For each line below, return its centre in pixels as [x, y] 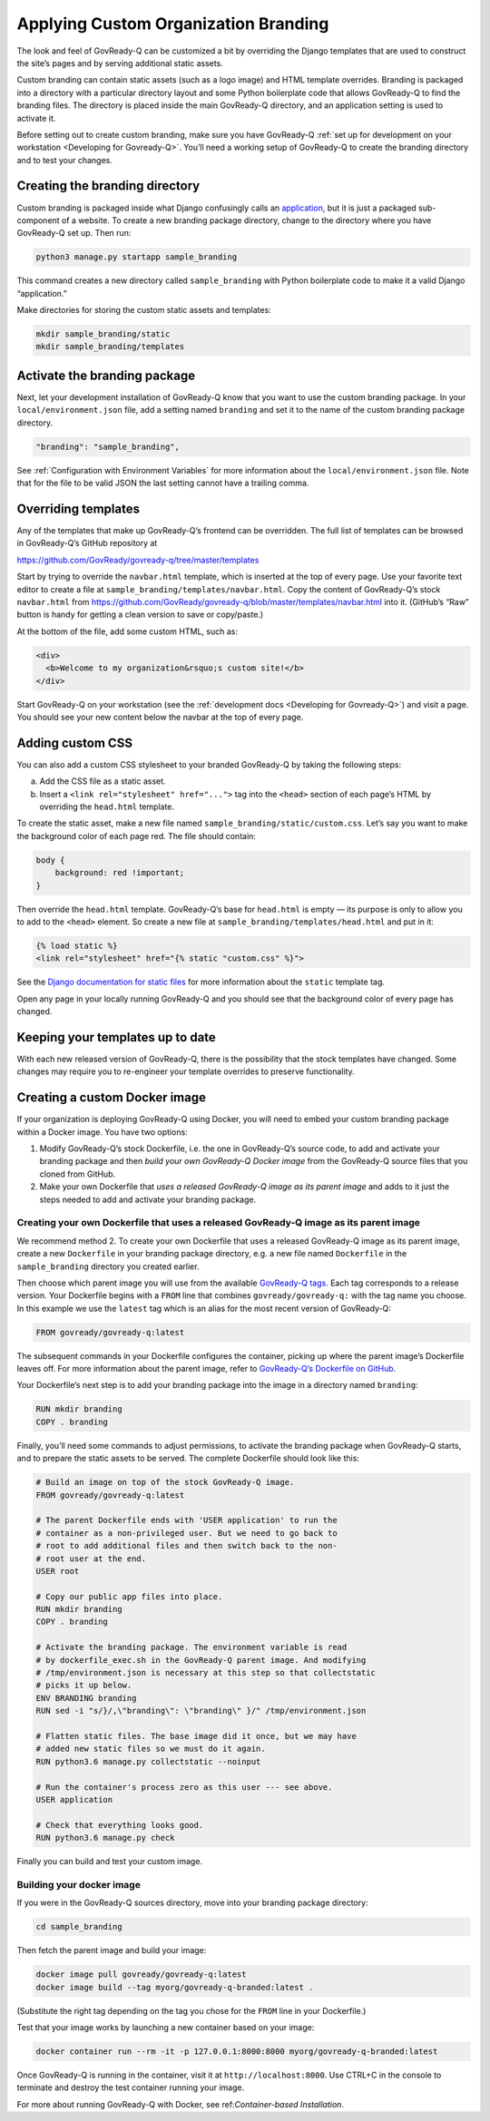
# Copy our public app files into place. [129, 1596]
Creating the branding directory [108, 186]
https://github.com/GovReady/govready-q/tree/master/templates [138, 560]
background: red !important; [120, 873]
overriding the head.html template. [107, 806]
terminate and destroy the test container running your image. [131, 2087]
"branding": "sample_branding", [108, 446]
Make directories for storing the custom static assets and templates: [144, 310]
